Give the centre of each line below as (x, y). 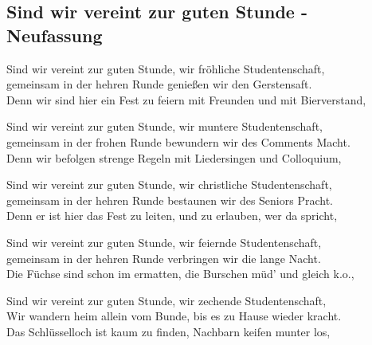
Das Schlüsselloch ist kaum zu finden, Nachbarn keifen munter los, (168, 331)
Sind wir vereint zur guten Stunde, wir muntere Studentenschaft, (164, 126)
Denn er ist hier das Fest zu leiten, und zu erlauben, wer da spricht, (172, 216)
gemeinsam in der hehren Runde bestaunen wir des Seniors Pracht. (170, 200)
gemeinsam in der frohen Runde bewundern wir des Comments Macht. (178, 141)
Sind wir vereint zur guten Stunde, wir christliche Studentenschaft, (169, 184)
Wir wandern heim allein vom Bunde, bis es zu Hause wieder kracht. (174, 316)
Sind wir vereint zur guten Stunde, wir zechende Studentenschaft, (166, 300)
